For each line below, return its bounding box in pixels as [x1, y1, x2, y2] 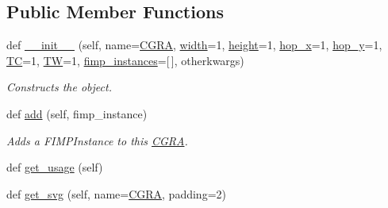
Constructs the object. [6, 79, 112, 95]
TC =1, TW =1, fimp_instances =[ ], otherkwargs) [6, 52, 244, 68]
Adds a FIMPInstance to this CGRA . [6, 132, 188, 148]
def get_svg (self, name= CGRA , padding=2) [6, 185, 226, 202]
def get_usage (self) [6, 159, 103, 175]
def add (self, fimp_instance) [6, 105, 148, 121]
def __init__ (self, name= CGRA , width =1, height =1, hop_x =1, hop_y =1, [6, 37, 382, 53]
